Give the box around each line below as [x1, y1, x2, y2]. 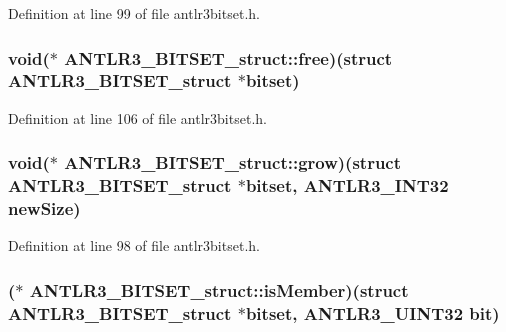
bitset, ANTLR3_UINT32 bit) [245, 300, 500, 325]
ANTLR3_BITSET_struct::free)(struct [64, 45, 393, 70]
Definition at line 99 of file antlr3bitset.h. [8, 3, 260, 23]
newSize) [8, 196, 81, 221]
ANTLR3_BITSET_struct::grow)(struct [64, 150, 402, 175]
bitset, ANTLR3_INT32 [245, 173, 449, 198]
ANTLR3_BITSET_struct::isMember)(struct [29, 277, 409, 302]
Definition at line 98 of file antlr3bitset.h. [8, 235, 260, 256]
